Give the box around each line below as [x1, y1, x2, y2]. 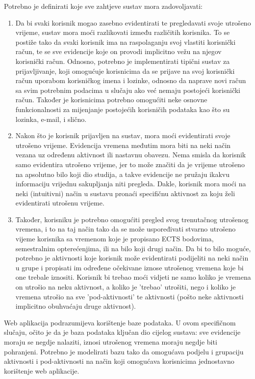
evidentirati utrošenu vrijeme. [15, 198, 104, 208]
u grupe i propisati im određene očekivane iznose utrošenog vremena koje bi [15, 262, 244, 272]
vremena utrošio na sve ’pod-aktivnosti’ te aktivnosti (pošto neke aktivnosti [15, 291, 244, 301]
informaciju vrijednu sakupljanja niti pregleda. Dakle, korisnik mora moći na [15, 178, 246, 189]
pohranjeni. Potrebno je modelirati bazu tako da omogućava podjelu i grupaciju [4, 346, 244, 356]
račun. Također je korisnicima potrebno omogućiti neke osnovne [15, 94, 207, 105]
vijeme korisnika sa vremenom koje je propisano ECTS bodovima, [15, 233, 214, 244]
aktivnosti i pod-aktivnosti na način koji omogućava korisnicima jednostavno [4, 356, 234, 366]
